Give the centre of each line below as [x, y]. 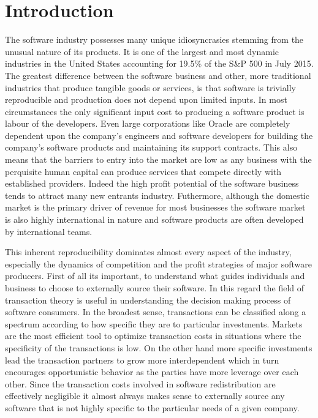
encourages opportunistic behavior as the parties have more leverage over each [152, 372]
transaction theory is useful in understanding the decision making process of [148, 300]
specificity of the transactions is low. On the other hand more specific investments [159, 347]
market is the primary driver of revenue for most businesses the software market [155, 207]
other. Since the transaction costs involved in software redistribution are [140, 383]
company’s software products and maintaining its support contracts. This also [151, 147]
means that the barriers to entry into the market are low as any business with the [158, 159]
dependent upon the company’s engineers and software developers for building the [159, 135]
